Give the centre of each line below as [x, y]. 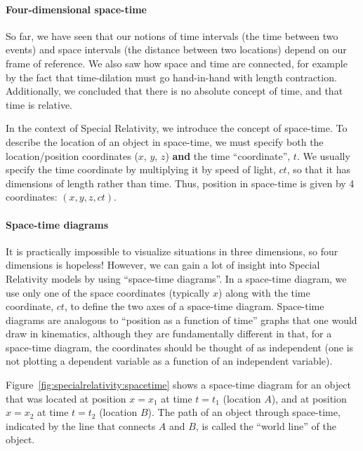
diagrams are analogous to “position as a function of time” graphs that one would [181, 319]
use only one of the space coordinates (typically [108, 292]
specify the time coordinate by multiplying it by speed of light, [141, 169]
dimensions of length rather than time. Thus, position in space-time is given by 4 [180, 183]
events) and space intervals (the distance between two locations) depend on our [176, 49]
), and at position [309, 398]
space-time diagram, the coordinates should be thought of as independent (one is [180, 347]
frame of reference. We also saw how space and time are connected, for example [177, 63]
